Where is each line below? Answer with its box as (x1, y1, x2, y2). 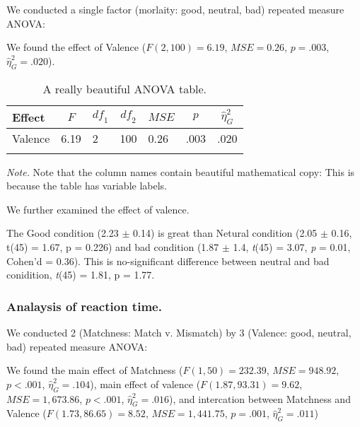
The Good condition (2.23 (6, 226, 119, 240)
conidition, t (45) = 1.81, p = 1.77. (6, 267, 155, 282)
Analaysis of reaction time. (6, 297, 162, 315)
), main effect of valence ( (90, 376, 201, 391)
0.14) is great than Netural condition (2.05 (133, 226, 318, 240)
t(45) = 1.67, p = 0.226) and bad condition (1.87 (6, 239, 219, 254)
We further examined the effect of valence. (6, 201, 190, 216)
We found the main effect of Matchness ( (6, 363, 183, 378)
